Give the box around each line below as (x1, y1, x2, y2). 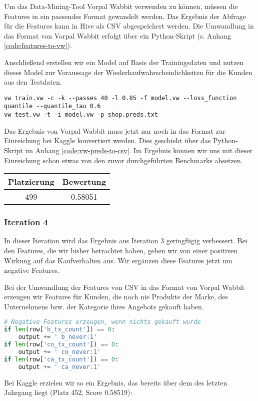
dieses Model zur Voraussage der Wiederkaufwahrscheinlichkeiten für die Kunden (4, 67, 252, 77)
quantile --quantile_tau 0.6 (4, 103, 101, 110)
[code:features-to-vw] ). (4, 40, 72, 51)
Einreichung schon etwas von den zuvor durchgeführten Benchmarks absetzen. (4, 155, 243, 165)
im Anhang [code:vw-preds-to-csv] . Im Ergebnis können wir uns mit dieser (25, 145, 253, 155)
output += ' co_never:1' (18, 348, 101, 355)
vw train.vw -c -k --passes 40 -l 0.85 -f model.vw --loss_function (4, 94, 237, 102)
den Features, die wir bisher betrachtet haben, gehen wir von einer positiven (4, 245, 237, 255)
